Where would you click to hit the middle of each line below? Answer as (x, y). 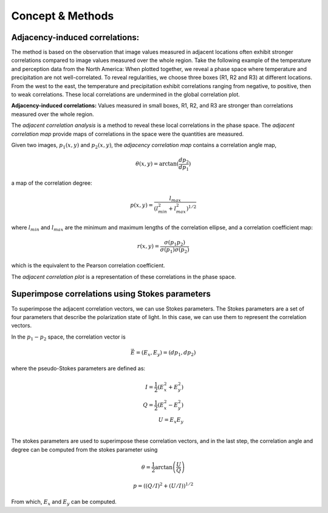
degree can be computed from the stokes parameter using (84, 449)
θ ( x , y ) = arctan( (157, 164)
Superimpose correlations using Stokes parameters (111, 294)
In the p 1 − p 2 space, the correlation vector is (68, 337)
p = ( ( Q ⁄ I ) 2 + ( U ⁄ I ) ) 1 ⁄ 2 (163, 485)
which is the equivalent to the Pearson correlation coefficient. (88, 266)
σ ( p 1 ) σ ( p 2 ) (175, 250)
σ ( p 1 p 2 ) (175, 243)
